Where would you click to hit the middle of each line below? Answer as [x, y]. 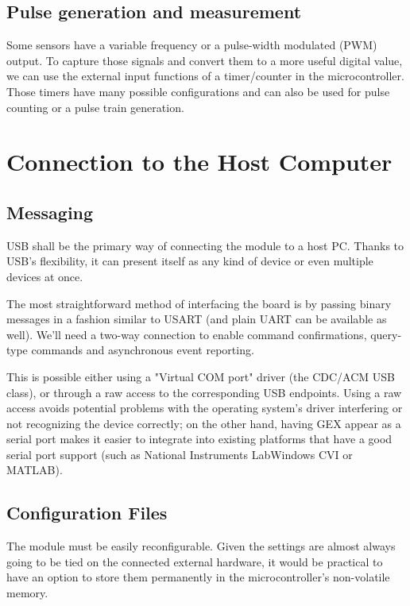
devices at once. [45, 276]
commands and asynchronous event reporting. [143, 350]
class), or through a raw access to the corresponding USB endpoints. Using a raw [204, 392]
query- [386, 334]
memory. [27, 593]
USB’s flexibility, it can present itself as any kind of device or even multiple [190, 261]
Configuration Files [87, 513]
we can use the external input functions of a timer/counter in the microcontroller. [205, 76]
